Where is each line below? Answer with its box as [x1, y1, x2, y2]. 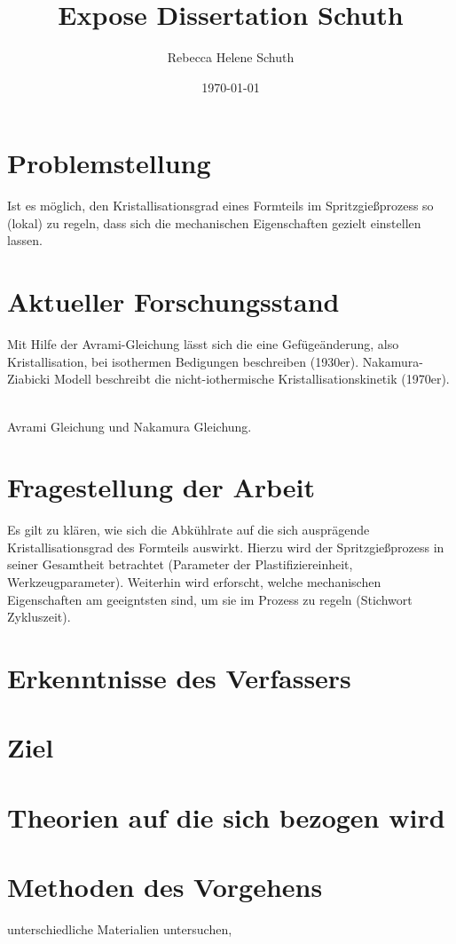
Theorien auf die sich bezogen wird [7, 798, 445, 835]
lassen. [7, 231, 43, 250]
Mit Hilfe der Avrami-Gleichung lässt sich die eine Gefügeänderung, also [7, 335, 399, 353]
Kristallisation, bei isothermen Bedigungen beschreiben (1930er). [7, 352, 359, 370]
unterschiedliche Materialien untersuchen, [7, 920, 232, 939]
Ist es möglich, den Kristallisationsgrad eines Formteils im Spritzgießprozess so [7, 196, 434, 215]
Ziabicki [7, 369, 51, 388]
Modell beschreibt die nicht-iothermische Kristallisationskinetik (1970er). [53, 369, 450, 388]
